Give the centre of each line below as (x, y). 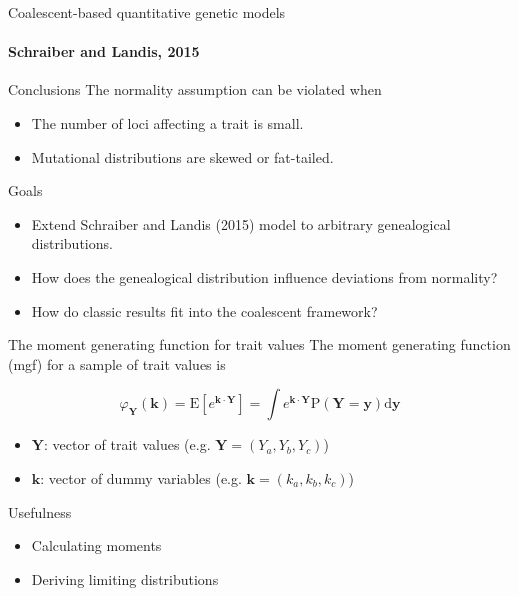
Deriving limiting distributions (125, 578)
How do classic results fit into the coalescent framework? (204, 310)
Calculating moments (96, 545)
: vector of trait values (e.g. (127, 444)
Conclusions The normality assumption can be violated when (195, 89)
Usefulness (40, 511)
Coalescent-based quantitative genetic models (147, 12)
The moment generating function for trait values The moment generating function (259, 344)
